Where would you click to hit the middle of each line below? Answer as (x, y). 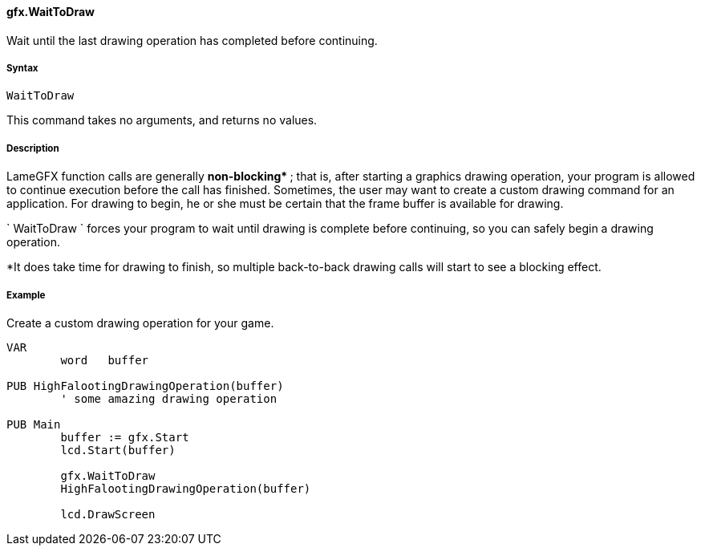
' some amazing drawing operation (169, 398)
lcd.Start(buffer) (118, 450)
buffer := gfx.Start (125, 437)
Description (33, 148)
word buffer (105, 360)
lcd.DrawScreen (108, 514)
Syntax (22, 68)
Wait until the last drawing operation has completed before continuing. (192, 40)
